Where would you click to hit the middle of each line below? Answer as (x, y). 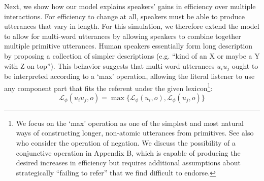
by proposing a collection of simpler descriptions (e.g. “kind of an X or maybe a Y (132, 55)
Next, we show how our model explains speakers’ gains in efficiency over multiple (130, 6)
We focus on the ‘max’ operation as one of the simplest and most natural (130, 123)
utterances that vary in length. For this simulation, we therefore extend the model (132, 26)
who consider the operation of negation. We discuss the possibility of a (126, 143)
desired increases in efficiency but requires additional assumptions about (128, 163)
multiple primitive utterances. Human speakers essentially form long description (128, 46)
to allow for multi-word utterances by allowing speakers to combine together (123, 36)
